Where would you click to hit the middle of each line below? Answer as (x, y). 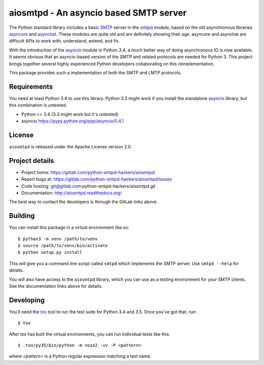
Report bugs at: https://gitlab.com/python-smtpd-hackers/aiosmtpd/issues (97, 179)
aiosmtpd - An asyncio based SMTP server (98, 13)
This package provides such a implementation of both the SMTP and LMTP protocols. (95, 72)
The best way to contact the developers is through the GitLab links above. (83, 202)
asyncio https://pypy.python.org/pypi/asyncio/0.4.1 (73, 121)
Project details (32, 161)
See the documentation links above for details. (56, 286)
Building (22, 216)
